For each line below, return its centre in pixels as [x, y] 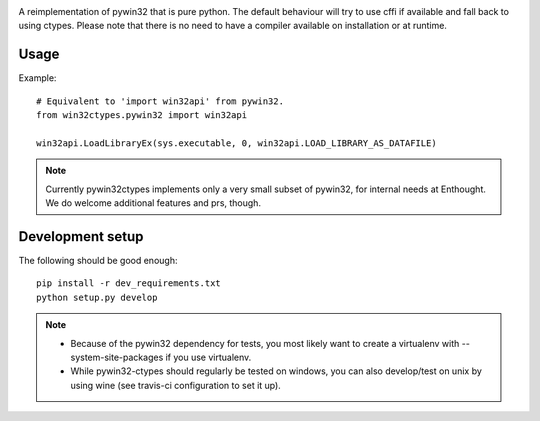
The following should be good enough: [98, 260]
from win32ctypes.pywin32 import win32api [142, 115]
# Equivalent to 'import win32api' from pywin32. [160, 101]
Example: [37, 78]
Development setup [81, 236]
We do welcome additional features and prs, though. [153, 203]
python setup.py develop [97, 297]
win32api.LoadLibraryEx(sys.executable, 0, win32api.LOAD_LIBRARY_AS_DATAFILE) [236, 143]
